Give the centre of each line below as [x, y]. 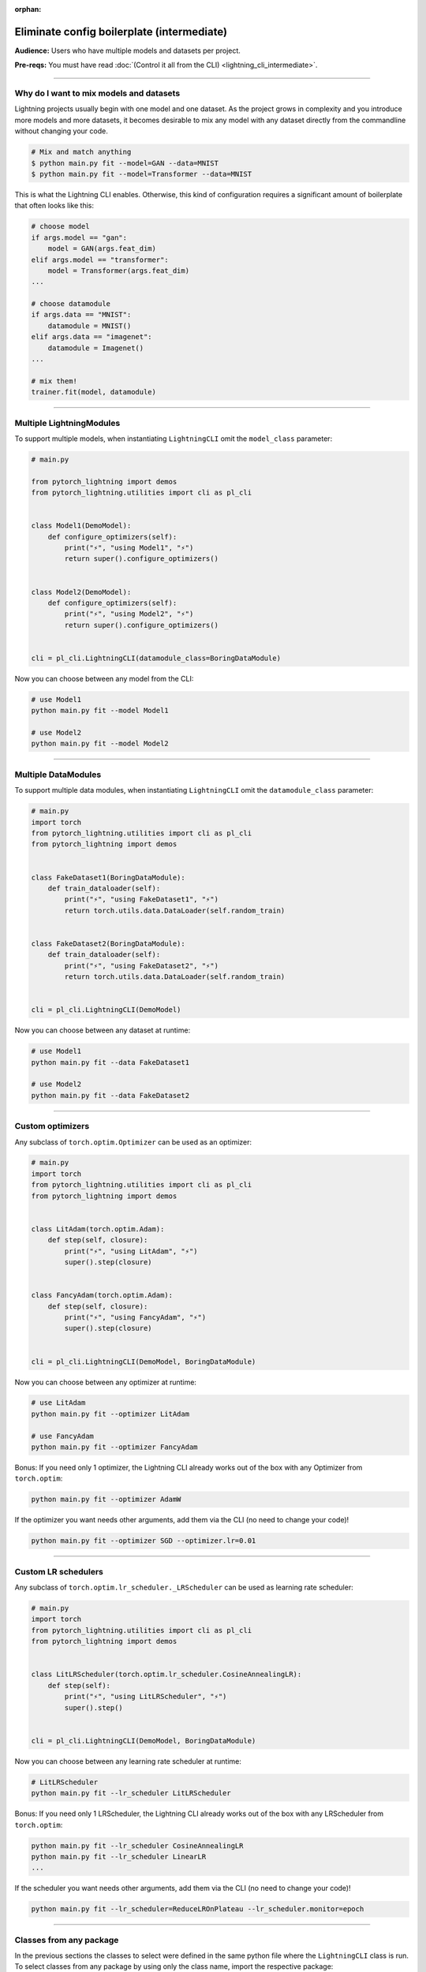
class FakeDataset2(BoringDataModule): [108, 943]
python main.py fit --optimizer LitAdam [110, 1414]
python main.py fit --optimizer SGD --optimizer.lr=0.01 [144, 1541]
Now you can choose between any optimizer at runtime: [106, 1382]
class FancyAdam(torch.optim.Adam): [102, 1295]
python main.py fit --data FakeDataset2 [110, 1095]
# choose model [60, 226]
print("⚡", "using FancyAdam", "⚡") [135, 1317]
